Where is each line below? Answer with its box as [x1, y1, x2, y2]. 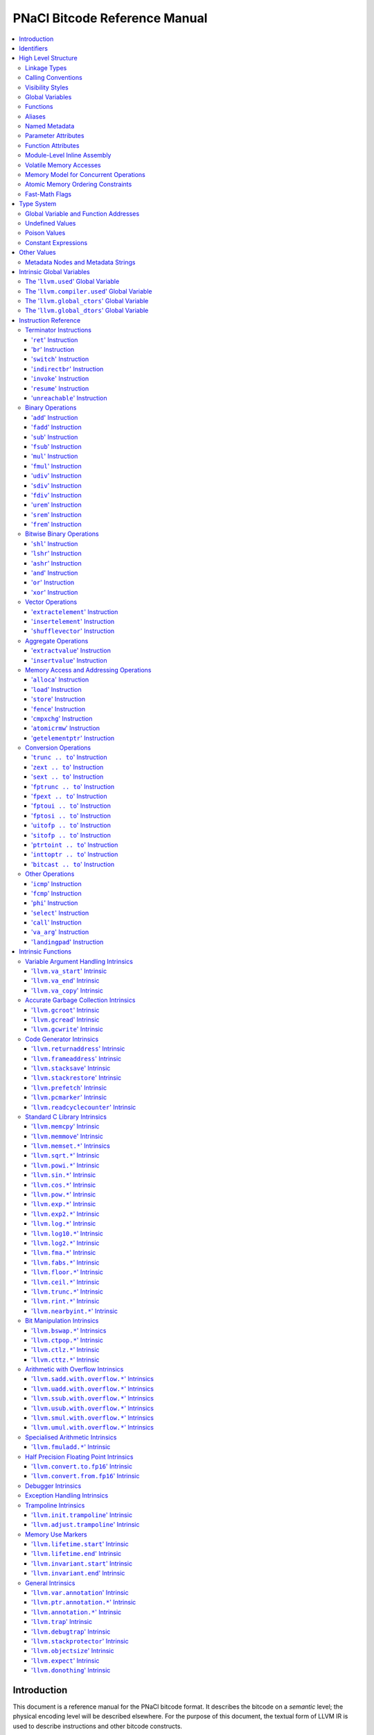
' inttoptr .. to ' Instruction [31, 850, 118, 858]
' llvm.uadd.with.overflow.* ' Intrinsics [31, 1385, 154, 1393]
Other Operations [25, 870, 75, 878]
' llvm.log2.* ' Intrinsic [31, 1239, 100, 1247]
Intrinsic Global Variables [19, 267, 90, 276]
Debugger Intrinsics [25, 1482, 82, 1490]
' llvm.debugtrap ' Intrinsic [31, 1627, 111, 1636]
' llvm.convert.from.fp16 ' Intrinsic [31, 1472, 140, 1480]
